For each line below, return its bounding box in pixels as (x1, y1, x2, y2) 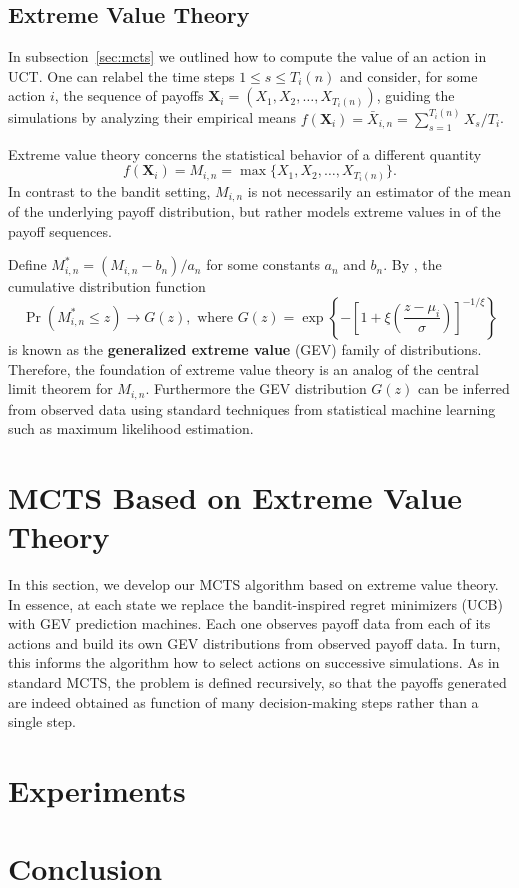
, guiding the (376, 85, 455, 106)
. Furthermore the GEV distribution (145, 378, 367, 399)
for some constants (206, 254, 320, 275)
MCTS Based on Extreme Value (8, 476, 463, 517)
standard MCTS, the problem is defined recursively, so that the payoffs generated (8, 672, 507, 693)
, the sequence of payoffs (54, 85, 204, 106)
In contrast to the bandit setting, (8, 180, 211, 201)
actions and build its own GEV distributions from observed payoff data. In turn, (8, 632, 501, 653)
